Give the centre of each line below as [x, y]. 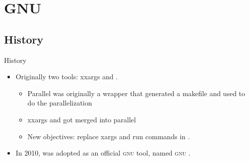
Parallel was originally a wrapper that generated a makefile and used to [136, 93]
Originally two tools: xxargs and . [67, 77]
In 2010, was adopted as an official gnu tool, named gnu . [103, 153]
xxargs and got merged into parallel [82, 119]
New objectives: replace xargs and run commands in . [109, 136]
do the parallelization [60, 103]
